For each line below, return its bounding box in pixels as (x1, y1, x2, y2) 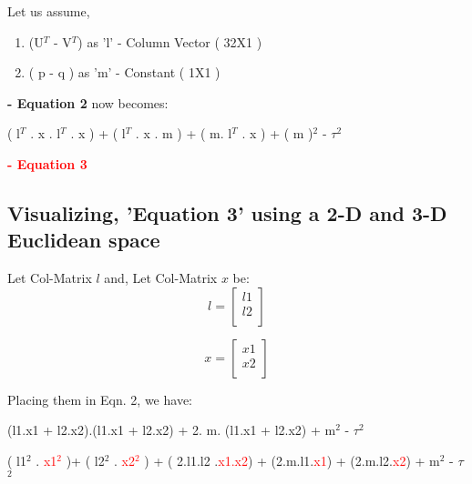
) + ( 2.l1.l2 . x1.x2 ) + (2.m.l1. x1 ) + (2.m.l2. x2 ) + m (144, 450, 440, 469)
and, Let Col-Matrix (104, 268, 218, 287)
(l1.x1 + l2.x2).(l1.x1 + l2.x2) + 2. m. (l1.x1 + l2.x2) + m (7, 420, 336, 439)
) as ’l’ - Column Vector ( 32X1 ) (77, 32, 262, 51)
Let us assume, (7, 2, 90, 20)
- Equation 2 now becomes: (7, 93, 169, 112)
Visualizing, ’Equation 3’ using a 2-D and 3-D (7, 198, 447, 227)
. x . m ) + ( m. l (135, 124, 232, 143)
